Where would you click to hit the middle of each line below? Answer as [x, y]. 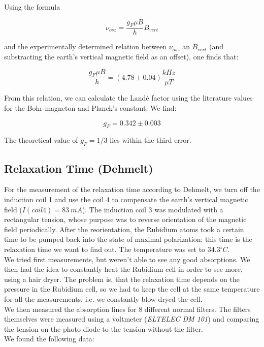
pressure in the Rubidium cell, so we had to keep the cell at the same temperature [132, 289]
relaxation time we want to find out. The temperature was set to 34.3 [112, 249]
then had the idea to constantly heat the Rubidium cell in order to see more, [123, 269]
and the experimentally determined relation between [86, 46]
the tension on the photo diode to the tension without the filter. [104, 328]
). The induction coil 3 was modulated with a [153, 209]
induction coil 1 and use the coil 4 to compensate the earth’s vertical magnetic [126, 199]
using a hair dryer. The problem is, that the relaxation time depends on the [122, 279]
